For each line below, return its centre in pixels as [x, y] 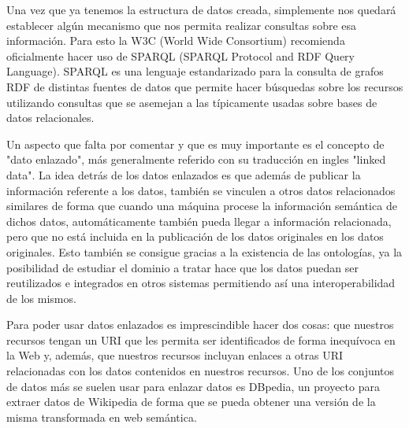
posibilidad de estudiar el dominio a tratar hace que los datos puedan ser [183, 267]
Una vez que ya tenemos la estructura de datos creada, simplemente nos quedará [201, 9]
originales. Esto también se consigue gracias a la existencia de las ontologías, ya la [204, 251]
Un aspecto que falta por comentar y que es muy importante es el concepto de [195, 144]
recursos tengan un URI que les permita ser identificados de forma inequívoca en [201, 339]
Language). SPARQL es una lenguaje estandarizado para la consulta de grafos [195, 71]
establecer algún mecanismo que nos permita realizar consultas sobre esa [182, 25]
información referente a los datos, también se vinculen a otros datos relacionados [201, 190]
